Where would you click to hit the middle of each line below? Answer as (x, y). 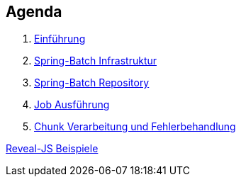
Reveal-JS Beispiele (52, 149)
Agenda (34, 12)
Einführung (60, 39)
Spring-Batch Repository (92, 83)
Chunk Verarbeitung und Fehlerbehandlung (135, 127)
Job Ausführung (72, 105)
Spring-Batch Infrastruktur (96, 61)
